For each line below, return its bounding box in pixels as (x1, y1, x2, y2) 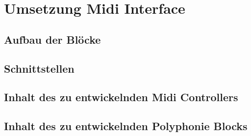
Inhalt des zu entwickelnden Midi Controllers (4, 89, 238, 105)
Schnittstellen (4, 60, 75, 76)
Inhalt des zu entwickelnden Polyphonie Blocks (4, 118, 248, 134)
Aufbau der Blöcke (4, 31, 101, 47)
